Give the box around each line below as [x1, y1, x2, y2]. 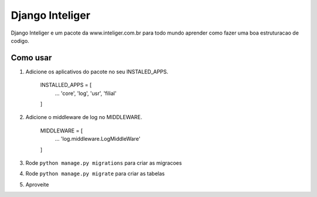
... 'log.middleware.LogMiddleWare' [55, 135, 141, 142]
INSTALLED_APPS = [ [40, 81, 92, 89]
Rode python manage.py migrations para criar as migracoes [25, 159, 182, 167]
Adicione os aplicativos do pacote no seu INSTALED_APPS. [25, 68, 168, 75]
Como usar [11, 53, 52, 63]
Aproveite [25, 181, 49, 188]
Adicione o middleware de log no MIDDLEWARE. [25, 114, 143, 121]
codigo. [11, 37, 29, 44]
